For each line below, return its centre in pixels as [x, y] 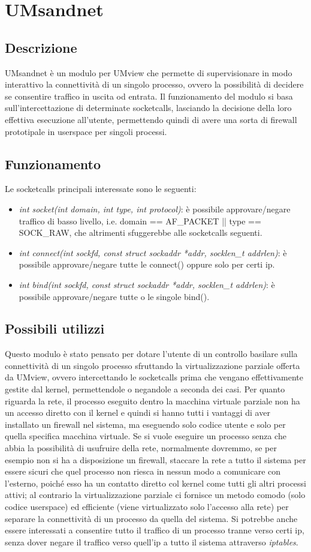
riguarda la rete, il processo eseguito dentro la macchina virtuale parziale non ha [153, 400]
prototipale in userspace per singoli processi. [86, 131]
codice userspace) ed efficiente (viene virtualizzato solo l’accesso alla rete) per [147, 507]
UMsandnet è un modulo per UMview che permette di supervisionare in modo [149, 72]
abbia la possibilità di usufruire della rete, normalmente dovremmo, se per [141, 448]
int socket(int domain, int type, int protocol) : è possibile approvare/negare [155, 208]
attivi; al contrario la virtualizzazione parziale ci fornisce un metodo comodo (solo [155, 495]
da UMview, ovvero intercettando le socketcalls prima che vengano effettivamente [154, 377]
